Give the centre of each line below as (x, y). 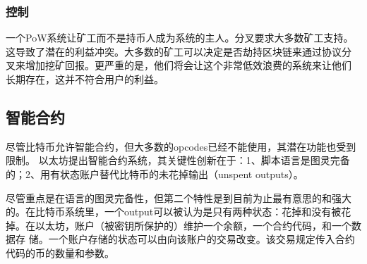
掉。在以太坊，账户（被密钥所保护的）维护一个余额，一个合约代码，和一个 (179, 225)
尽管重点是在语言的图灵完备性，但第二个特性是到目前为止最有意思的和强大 (179, 197)
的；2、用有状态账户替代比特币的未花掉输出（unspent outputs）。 (155, 174)
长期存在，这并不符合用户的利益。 (85, 79)
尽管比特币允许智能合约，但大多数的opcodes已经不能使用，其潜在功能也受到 (181, 146)
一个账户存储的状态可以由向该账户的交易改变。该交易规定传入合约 (201, 239)
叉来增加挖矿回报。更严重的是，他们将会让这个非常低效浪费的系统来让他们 (179, 65)
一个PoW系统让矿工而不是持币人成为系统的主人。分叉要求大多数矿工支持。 (180, 38)
